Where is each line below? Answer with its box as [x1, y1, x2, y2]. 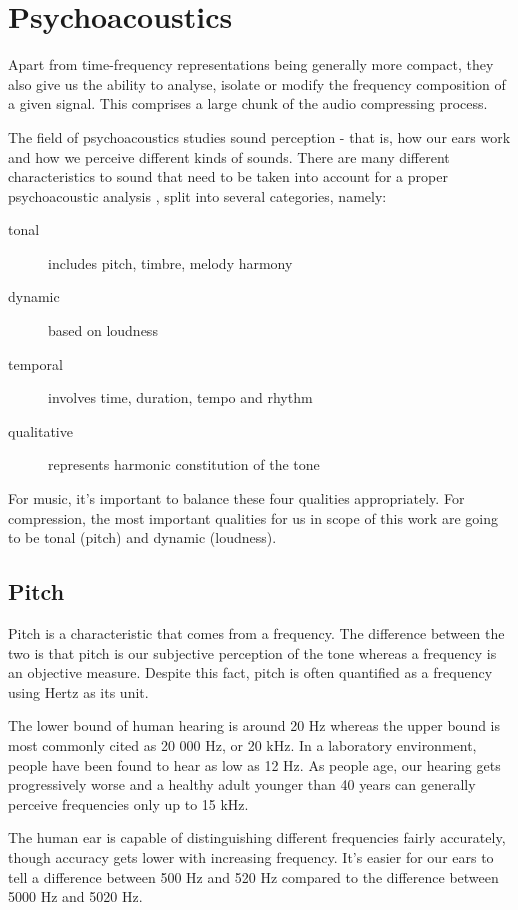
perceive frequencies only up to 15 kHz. [8, 793, 249, 814]
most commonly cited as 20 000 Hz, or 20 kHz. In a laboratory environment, [8, 734, 477, 755]
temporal [8, 353, 63, 374]
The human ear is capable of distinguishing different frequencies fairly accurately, [8, 827, 506, 848]
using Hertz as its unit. [8, 681, 149, 702]
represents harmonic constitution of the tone [48, 454, 320, 475]
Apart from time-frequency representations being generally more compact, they [8, 54, 494, 75]
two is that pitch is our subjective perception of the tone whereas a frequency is [8, 642, 497, 663]
